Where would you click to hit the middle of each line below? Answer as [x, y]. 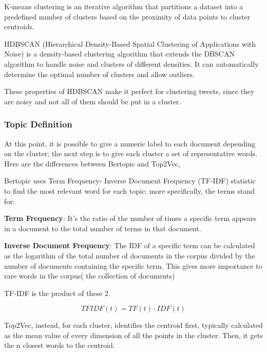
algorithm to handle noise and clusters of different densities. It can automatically [131, 63]
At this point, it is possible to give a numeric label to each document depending [130, 143]
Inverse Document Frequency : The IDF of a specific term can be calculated [130, 245]
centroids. [19, 26]
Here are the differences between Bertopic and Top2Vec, [92, 163]
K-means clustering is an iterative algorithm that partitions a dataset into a [124, 6]
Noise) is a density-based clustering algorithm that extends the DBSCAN [119, 54]
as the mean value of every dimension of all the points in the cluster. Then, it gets [133, 335]
